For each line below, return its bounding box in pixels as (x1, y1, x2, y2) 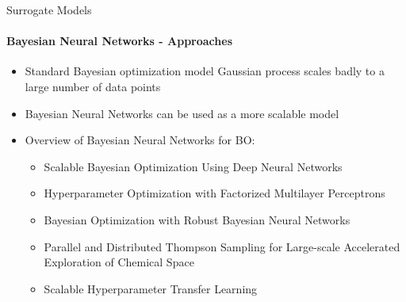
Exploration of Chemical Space (44, 254, 194, 270)
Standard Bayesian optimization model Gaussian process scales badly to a (25, 63, 385, 79)
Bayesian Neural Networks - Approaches (6, 32, 232, 49)
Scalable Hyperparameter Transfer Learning (44, 280, 258, 296)
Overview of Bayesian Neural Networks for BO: (25, 132, 255, 148)
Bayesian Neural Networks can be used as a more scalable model (25, 105, 339, 121)
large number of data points (25, 78, 161, 94)
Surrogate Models (6, 2, 92, 17)
